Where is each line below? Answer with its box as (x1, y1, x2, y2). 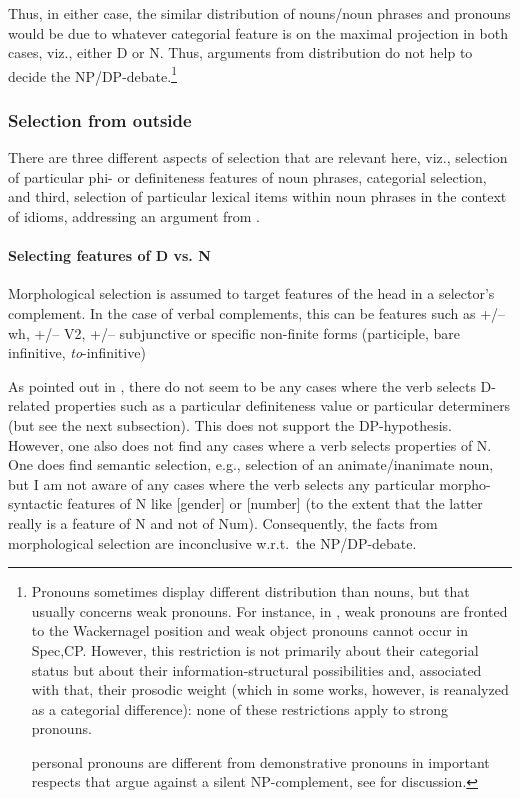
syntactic (8, 493, 63, 514)
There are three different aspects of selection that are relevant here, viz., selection (8, 147, 508, 168)
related (8, 395, 51, 416)
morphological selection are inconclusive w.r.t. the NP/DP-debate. (8, 532, 417, 553)
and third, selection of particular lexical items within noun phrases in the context (8, 186, 507, 207)
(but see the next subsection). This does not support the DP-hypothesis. (8, 414, 452, 435)
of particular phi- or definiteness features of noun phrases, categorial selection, (8, 166, 487, 187)
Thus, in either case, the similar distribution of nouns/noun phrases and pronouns (8, 3, 511, 23)
